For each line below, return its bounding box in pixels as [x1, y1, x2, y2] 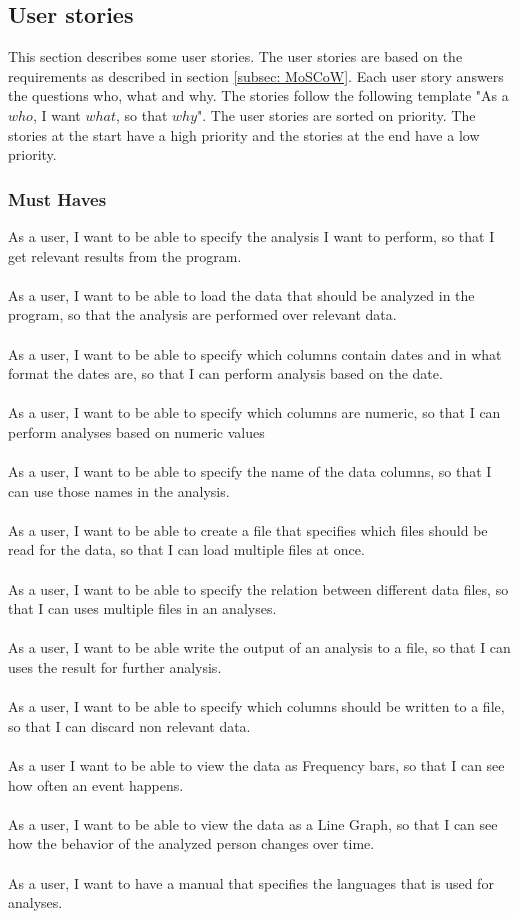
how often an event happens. [8, 774, 184, 795]
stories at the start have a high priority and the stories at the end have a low [8, 124, 480, 145]
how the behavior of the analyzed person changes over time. [8, 833, 375, 854]
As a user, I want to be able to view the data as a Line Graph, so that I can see [8, 813, 498, 834]
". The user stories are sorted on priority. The [197, 104, 476, 125]
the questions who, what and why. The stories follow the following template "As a [8, 85, 509, 106]
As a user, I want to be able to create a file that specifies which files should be [8, 519, 488, 540]
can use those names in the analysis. [8, 480, 230, 501]
